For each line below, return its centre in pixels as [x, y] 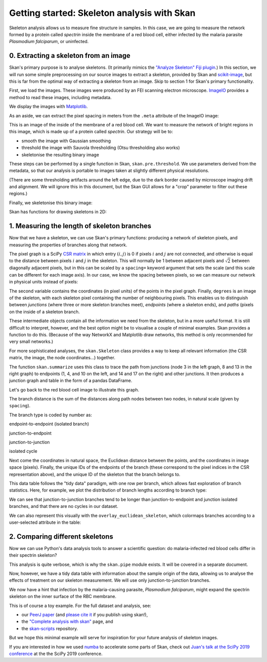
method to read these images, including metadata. [60, 97]
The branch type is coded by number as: [51, 415]
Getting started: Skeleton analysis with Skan [102, 13]
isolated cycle [23, 451]
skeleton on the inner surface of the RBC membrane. [63, 597]
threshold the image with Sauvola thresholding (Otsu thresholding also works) [101, 148]
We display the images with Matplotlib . [48, 107]
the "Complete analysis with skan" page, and [67, 621]
